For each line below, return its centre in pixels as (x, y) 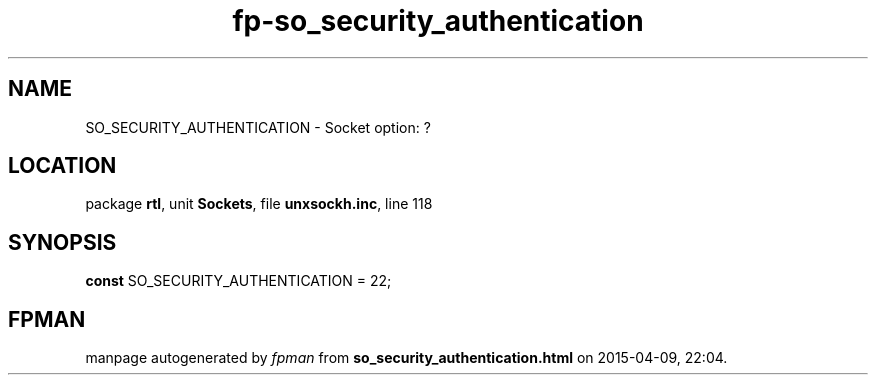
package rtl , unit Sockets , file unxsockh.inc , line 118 (259, 204)
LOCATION (62, 166)
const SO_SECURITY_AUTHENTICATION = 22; (238, 281)
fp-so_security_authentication (438, 21)
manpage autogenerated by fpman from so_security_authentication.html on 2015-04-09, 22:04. (406, 358)
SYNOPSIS (62, 242)
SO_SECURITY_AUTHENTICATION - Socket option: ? (258, 127)
